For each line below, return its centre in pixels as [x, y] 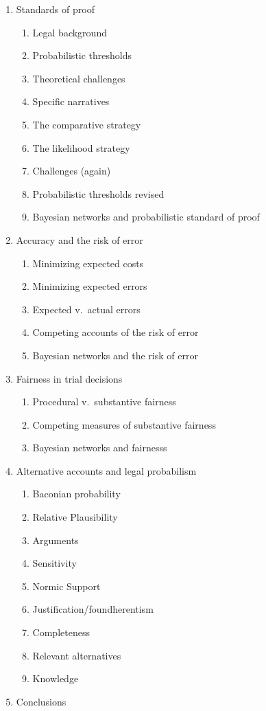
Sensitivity [55, 563]
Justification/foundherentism [93, 609]
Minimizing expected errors [90, 286]
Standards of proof [55, 9]
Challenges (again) [72, 171]
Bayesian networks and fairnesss [100, 448]
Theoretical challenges [79, 78]
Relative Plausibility [75, 517]
